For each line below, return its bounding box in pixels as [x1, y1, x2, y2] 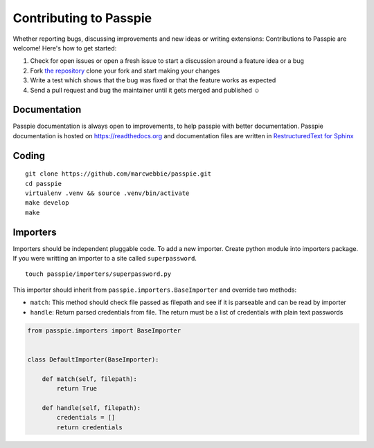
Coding [12, 149, 45, 162]
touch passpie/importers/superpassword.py [25, 270, 172, 278]
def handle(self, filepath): [42, 404, 141, 411]
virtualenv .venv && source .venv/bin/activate [25, 189, 190, 197]
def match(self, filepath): [42, 375, 138, 383]
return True [56, 384, 97, 392]
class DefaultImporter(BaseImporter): [27, 355, 159, 363]
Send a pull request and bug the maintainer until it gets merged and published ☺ [30, 86, 260, 94]
